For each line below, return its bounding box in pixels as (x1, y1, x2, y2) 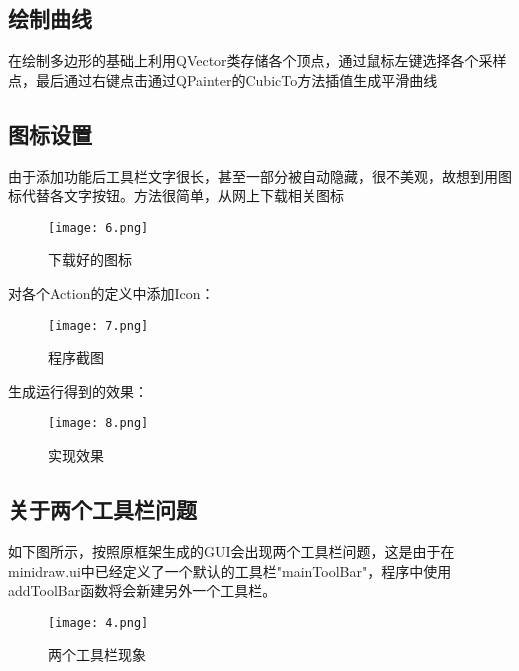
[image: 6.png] (48, 220, 149, 235)
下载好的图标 (48, 249, 132, 270)
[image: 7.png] (48, 318, 149, 333)
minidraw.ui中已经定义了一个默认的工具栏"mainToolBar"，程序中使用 (8, 560, 452, 581)
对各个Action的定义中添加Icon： (8, 283, 215, 304)
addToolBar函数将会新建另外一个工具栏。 (8, 580, 277, 601)
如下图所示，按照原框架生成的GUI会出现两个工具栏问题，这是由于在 (8, 540, 455, 561)
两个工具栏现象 (48, 644, 146, 665)
